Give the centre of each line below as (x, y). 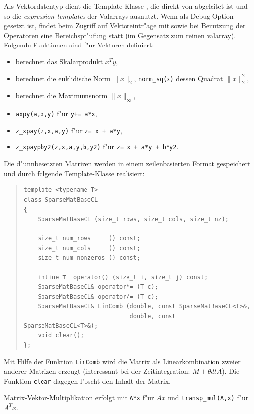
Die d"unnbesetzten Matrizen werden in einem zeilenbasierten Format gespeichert (127, 163)
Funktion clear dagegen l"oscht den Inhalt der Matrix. (87, 381)
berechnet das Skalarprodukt (59, 61)
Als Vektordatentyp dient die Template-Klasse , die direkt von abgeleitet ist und (126, 6)
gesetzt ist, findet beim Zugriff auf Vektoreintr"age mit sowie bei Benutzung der (125, 25)
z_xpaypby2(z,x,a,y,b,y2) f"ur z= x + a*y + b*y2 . (97, 147)
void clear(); (61, 336)
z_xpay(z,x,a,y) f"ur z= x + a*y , (69, 130)
